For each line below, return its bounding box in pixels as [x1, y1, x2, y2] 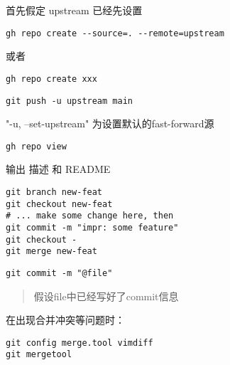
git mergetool [6, 349, 72, 360]
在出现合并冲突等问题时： [6, 312, 125, 327]
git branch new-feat [6, 187, 103, 197]
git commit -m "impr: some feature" [6, 222, 179, 233]
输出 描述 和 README [6, 162, 111, 176]
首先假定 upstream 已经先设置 [6, 3, 143, 17]
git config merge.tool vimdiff [6, 337, 153, 348]
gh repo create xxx [6, 73, 97, 84]
